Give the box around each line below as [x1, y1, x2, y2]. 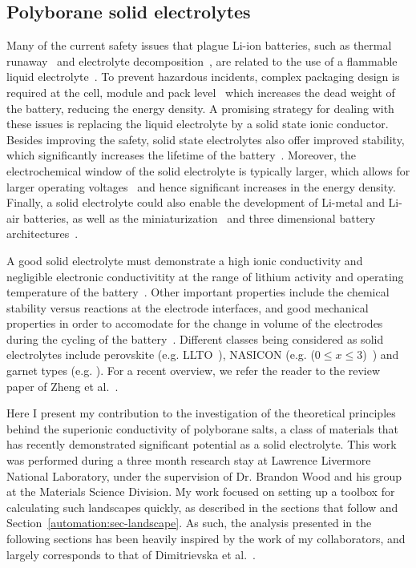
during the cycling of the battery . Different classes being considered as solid [6, 330, 384, 347]
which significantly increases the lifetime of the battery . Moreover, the [6, 147, 356, 163]
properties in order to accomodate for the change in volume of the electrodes [6, 315, 383, 332]
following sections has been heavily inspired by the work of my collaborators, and [6, 530, 406, 547]
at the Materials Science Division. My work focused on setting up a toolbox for [6, 483, 395, 500]
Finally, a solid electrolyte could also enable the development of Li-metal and [6, 194, 385, 211]
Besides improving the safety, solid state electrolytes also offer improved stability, [6, 131, 405, 147]
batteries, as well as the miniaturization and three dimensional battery [23, 209, 376, 226]
